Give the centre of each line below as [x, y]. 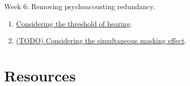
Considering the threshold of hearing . [74, 23]
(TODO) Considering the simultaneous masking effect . [101, 40]
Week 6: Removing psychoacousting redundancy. [80, 6]
